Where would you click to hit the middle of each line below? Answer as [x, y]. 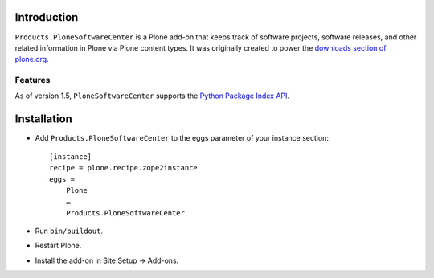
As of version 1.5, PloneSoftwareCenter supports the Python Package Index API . [152, 96]
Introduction [47, 17]
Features [33, 80]
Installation [43, 119]
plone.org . [32, 59]
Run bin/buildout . [69, 231]
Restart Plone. [58, 246]
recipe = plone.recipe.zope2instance [124, 168]
